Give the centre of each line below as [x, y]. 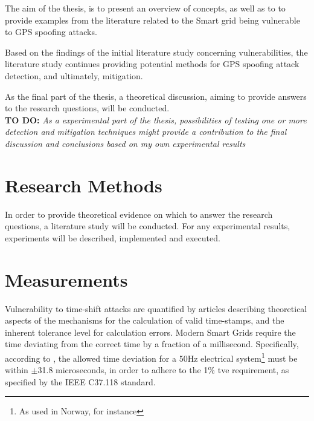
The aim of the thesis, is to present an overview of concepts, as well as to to [145, 8]
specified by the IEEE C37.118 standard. [80, 381]
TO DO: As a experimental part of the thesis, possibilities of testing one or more [156, 119]
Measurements [66, 279]
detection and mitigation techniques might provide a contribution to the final [146, 132]
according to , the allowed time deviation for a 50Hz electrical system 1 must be [151, 357]
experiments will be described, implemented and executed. [113, 237]
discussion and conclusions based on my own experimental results [125, 143]
